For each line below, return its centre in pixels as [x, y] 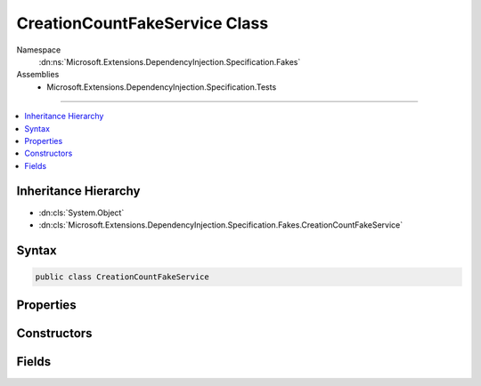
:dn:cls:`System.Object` [82, 213]
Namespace [39, 50]
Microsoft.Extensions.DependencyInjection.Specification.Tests [162, 87]
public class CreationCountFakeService [122, 277]
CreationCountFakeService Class [143, 23]
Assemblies [38, 75]
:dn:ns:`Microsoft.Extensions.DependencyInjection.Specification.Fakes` [170, 61]
